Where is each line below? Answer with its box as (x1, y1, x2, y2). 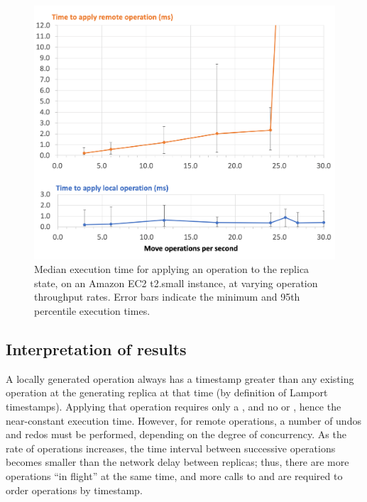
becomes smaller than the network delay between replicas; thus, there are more (6, 454, 349, 469)
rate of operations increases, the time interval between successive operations (6, 440, 336, 455)
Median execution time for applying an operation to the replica (34, 262, 310, 277)
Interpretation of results (6, 338, 187, 360)
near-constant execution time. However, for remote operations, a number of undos (6, 413, 361, 428)
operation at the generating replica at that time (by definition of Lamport (6, 385, 328, 400)
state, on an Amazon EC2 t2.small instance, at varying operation (34, 275, 318, 290)
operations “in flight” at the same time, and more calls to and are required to (6, 469, 343, 483)
